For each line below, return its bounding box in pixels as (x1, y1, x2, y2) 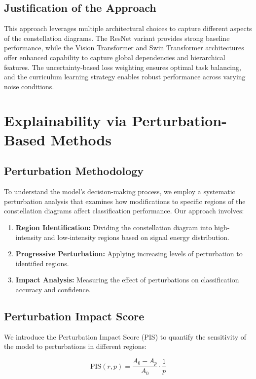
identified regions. (15, 258, 69, 268)
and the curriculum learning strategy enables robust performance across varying (4, 71, 246, 82)
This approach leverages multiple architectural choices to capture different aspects (4, 23, 252, 34)
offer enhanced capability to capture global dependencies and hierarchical (4, 52, 225, 62)
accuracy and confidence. (15, 284, 91, 294)
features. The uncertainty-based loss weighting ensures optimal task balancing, (4, 62, 241, 72)
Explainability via (4, 110, 127, 130)
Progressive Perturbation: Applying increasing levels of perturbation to (15, 248, 243, 259)
